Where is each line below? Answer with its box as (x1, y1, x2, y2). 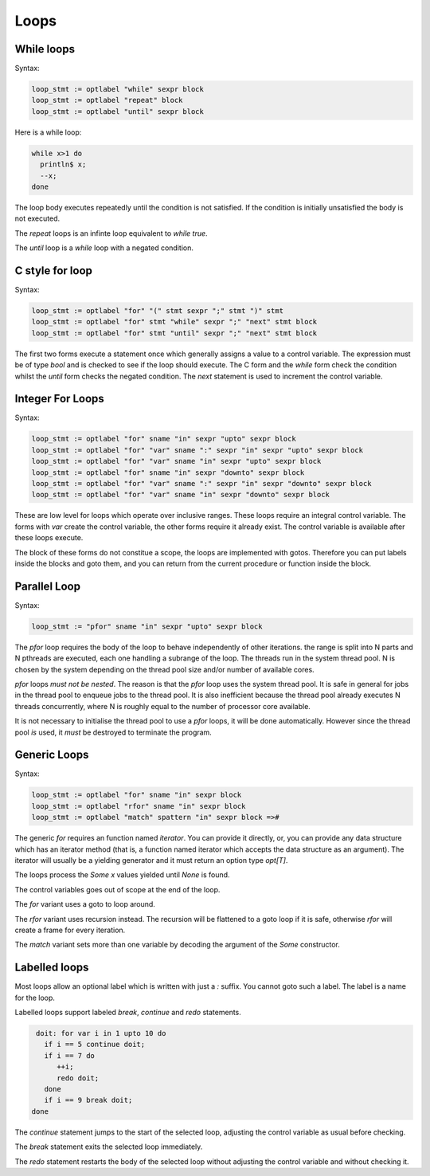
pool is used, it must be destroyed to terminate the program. (14, 727, 213, 737)
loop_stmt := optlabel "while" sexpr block (31, 84, 205, 94)
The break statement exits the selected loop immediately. (14, 1142, 203, 1151)
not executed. (14, 214, 61, 223)
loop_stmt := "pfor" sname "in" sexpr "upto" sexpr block (31, 621, 263, 631)
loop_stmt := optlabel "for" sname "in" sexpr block (31, 790, 242, 800)
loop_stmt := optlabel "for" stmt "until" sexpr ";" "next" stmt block (31, 328, 318, 338)
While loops (14, 42, 76, 56)
